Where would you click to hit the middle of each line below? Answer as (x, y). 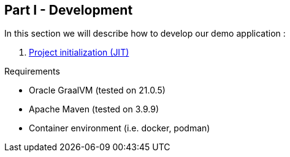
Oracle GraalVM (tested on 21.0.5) (97, 90)
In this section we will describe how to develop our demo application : (145, 34)
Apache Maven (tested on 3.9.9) (94, 109)
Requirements (32, 71)
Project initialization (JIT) (79, 53)
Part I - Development (69, 10)
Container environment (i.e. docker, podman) (120, 128)
